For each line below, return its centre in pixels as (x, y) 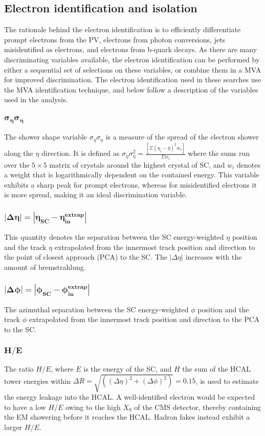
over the (17, 164)
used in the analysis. (36, 99)
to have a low (25, 407)
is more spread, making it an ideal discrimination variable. (96, 194)
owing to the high (93, 407)
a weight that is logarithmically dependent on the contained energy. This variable (132, 175)
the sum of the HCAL (216, 368)
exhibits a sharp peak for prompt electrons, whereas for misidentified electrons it (130, 184)
